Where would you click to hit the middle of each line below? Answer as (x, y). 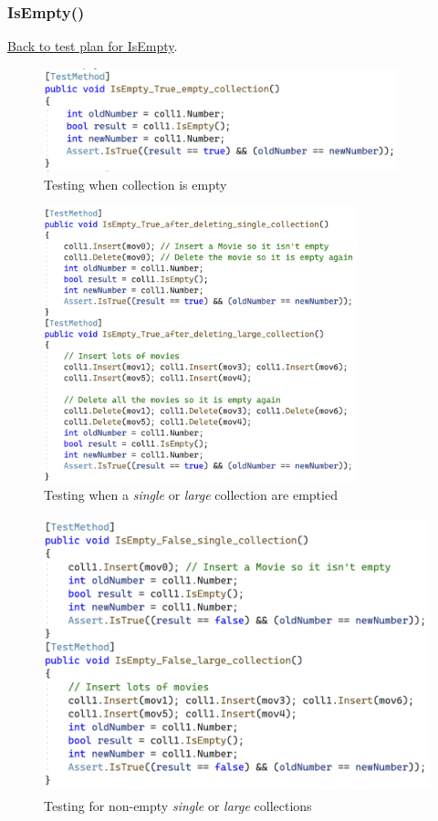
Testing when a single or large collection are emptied (191, 495)
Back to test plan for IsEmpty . (93, 46)
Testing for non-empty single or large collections (178, 805)
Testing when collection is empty (136, 184)
